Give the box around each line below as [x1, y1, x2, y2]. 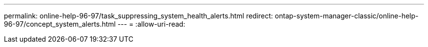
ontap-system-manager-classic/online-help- [275, 12, 419, 20]
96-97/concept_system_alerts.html [4, 20, 116, 28]
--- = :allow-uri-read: [117, 20, 186, 28]
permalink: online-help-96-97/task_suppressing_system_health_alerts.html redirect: [4, 12, 273, 20]
